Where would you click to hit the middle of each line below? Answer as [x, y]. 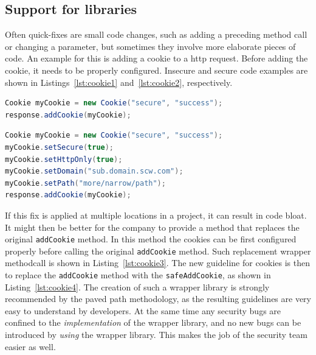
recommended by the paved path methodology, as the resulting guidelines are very [158, 299]
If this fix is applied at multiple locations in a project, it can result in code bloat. [156, 215]
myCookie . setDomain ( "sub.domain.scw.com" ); [94, 171]
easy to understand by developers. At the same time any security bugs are [143, 310]
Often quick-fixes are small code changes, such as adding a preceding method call [156, 34]
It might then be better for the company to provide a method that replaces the [152, 227]
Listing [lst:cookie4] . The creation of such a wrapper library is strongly [137, 286]
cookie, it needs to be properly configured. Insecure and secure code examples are [156, 70]
